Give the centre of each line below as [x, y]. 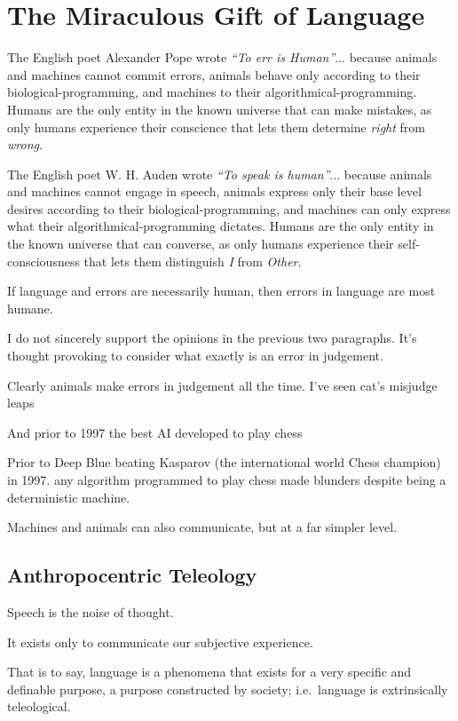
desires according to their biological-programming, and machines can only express [229, 208]
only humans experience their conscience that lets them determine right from [216, 127]
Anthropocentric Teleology [132, 575]
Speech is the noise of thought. [91, 611]
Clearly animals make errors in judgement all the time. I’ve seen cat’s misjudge [222, 385]
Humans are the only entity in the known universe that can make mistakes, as [220, 109]
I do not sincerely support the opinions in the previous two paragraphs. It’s [212, 338]
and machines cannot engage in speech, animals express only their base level [214, 191]
